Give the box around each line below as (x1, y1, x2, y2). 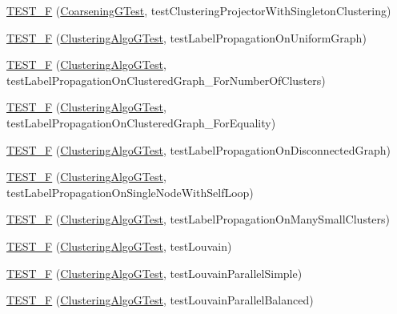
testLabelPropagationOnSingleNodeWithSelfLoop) (6, 183, 254, 200)
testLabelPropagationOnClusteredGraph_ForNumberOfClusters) (6, 71, 326, 88)
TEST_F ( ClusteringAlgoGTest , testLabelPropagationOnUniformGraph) (6, 29, 367, 46)
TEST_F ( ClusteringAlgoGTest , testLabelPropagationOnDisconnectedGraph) (6, 141, 391, 158)
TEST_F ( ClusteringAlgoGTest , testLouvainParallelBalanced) (6, 292, 314, 308)
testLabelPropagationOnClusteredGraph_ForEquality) (6, 114, 276, 131)
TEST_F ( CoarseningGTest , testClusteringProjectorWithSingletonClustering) (6, 2, 391, 18)
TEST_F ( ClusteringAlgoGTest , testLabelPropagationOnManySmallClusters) (6, 211, 391, 227)
